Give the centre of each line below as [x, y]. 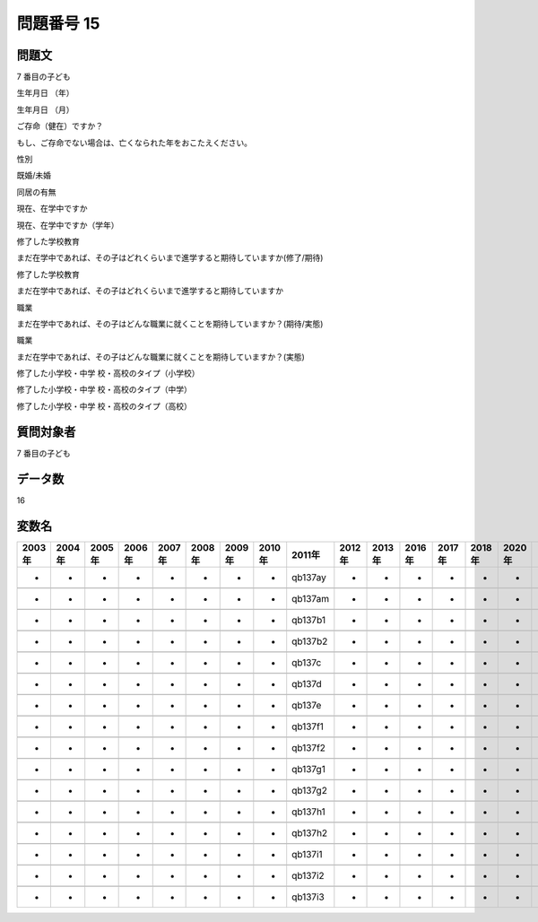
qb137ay [309, 577]
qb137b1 [309, 620]
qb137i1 [307, 854]
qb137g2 [309, 790]
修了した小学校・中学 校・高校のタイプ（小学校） [108, 373]
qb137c [307, 662]
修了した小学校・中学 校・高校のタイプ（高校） [104, 406]
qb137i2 [308, 875]
